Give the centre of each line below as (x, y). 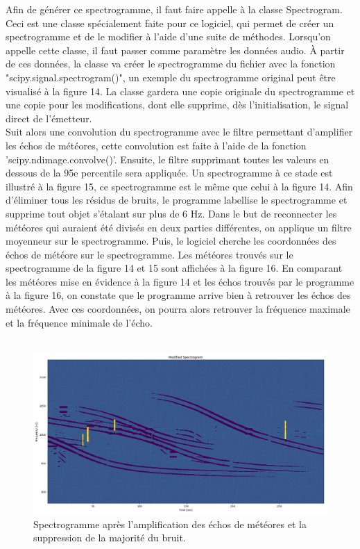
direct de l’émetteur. (49, 118)
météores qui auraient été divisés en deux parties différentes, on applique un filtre (179, 227)
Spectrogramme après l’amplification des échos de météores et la (170, 524)
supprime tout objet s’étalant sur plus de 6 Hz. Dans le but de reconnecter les (171, 213)
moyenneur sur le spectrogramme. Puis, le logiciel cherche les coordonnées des (171, 241)
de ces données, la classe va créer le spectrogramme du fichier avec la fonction (171, 64)
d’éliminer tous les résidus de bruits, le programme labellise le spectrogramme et (177, 200)
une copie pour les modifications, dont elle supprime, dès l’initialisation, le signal (177, 105)
